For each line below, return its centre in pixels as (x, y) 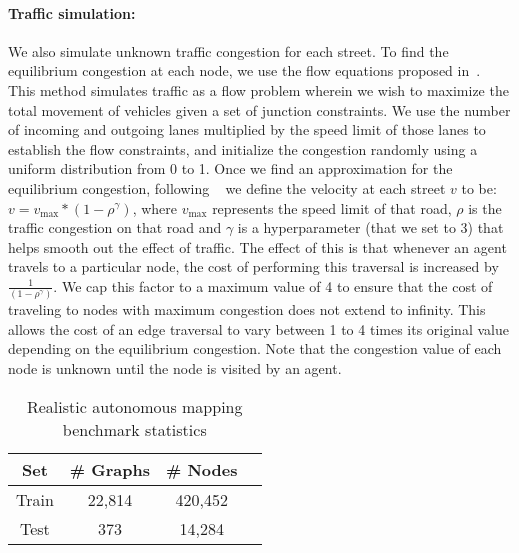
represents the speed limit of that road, (332, 207)
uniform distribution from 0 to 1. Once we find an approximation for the (230, 168)
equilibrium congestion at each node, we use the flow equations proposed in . (244, 70)
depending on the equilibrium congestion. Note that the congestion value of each (255, 348)
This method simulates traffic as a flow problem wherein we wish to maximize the (258, 89)
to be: (479, 187)
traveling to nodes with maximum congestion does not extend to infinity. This (247, 309)
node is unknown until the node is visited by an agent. (175, 368)
